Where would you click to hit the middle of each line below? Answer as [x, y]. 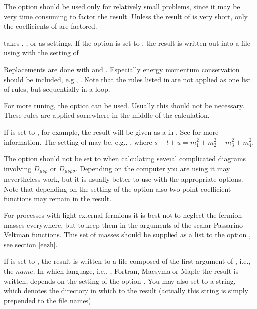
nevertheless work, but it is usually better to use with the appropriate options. [124, 179]
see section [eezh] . [31, 244]
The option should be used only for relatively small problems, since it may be [122, 6]
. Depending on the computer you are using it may [153, 168]
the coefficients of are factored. [51, 26]
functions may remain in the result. [58, 198]
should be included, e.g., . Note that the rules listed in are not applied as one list [127, 79]
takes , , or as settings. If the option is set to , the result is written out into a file [127, 43]
